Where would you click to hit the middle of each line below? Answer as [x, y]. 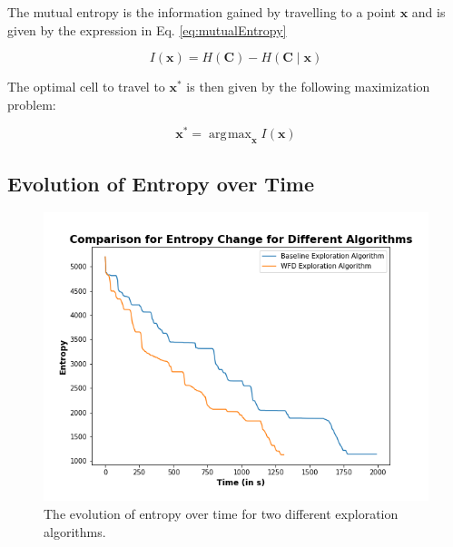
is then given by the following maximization [308, 87]
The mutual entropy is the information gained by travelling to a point [202, 12]
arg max [230, 135]
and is [428, 12]
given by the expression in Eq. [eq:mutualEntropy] [147, 29]
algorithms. [75, 531]
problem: [32, 104]
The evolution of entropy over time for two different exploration [221, 514]
